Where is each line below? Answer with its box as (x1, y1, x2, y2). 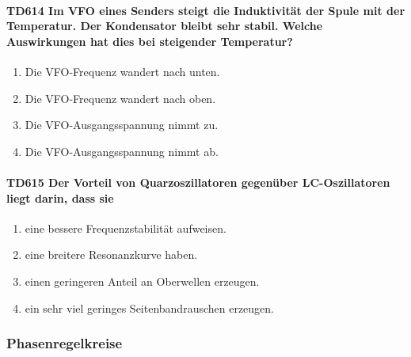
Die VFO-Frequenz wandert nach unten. (25, 63, 220, 79)
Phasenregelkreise (6, 333, 123, 353)
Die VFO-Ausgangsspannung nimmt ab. (25, 142, 219, 159)
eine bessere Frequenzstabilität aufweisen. (25, 219, 226, 236)
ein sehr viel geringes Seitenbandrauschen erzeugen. (25, 299, 275, 316)
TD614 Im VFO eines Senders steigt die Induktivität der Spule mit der (6, 2, 405, 18)
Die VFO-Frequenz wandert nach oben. (25, 89, 216, 106)
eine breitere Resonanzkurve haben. (25, 246, 198, 263)
